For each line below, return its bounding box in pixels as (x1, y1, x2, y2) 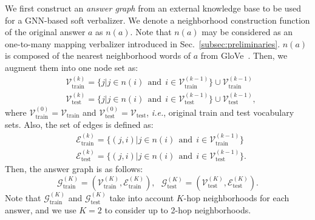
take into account (109, 191, 174, 204)
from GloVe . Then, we (200, 49, 288, 62)
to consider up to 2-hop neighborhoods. (104, 204, 251, 216)
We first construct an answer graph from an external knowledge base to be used (5, 2, 302, 14)
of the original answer (5, 25, 86, 38)
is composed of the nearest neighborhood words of (5, 49, 191, 62)
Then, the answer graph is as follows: (5, 162, 143, 175)
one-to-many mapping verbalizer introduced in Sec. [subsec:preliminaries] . (5, 37, 280, 50)
